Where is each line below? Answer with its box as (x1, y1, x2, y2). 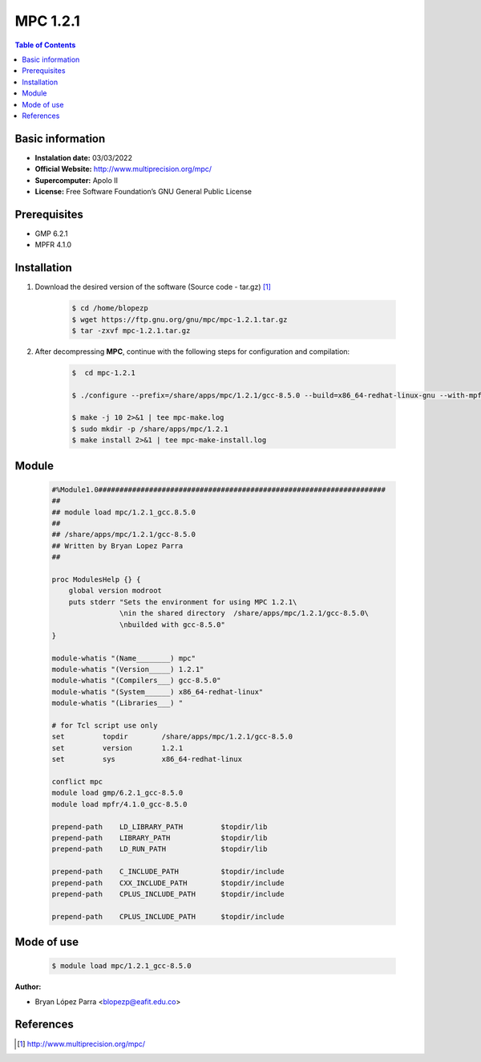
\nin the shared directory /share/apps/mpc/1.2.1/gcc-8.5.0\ (119, 608, 369, 618)
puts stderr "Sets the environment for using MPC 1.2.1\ (68, 597, 297, 606)
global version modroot (68, 586, 162, 596)
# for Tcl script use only (51, 721, 158, 730)
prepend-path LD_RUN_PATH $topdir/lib (51, 844, 268, 854)
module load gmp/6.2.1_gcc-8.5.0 (51, 788, 184, 798)
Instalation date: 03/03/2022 (34, 153, 132, 162)
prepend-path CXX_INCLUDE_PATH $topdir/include (51, 878, 285, 887)
